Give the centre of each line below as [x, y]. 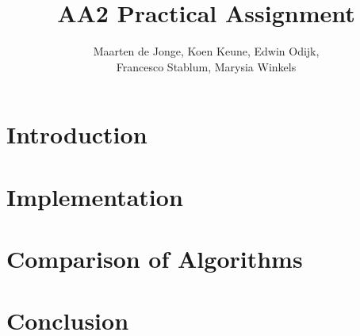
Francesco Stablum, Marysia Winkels [206, 66]
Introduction [77, 134]
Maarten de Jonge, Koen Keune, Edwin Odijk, [206, 51]
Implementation [95, 196]
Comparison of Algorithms [155, 259]
